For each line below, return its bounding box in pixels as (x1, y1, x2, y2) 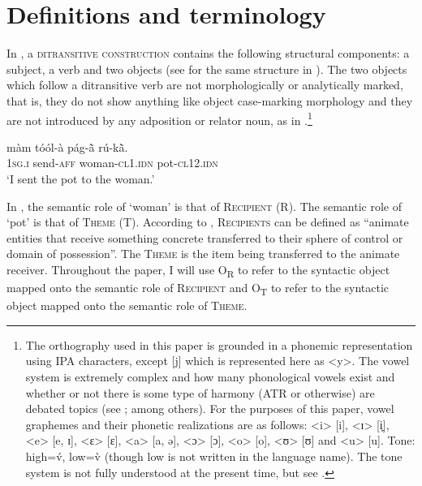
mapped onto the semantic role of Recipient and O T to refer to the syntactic (6, 279, 390, 298)
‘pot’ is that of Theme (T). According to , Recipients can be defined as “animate (6, 213, 409, 230)
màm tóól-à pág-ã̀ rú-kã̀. (6, 138, 128, 155)
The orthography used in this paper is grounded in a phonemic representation (25, 336, 413, 353)
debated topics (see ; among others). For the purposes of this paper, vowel (25, 400, 394, 417)
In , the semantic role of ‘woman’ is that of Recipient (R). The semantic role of (6, 197, 402, 214)
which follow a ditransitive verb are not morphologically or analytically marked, (6, 76, 403, 93)
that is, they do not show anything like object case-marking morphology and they (6, 92, 413, 109)
